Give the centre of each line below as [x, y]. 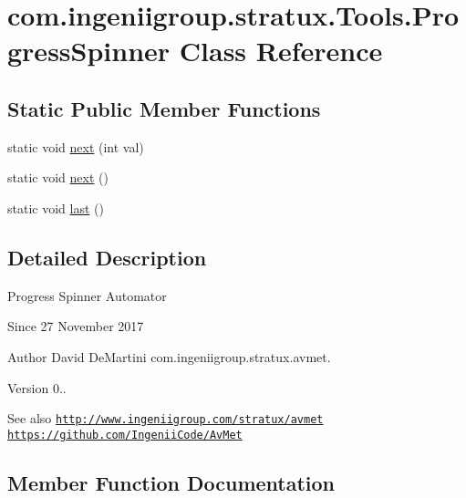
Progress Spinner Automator [87, 295]
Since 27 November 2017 [76, 326]
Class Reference [281, 51]
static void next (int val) [76, 146]
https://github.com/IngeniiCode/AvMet [125, 435]
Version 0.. [37, 387]
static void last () [56, 207]
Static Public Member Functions [164, 108]
